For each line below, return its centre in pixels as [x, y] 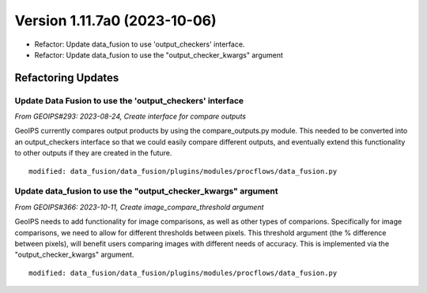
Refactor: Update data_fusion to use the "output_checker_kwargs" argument [159, 54]
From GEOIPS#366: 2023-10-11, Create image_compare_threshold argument [139, 207]
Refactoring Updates [67, 78]
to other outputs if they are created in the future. [93, 153]
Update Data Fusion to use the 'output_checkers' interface [129, 100]
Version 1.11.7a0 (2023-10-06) [115, 21]
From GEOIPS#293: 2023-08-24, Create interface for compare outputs [130, 116]
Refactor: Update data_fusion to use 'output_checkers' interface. [140, 44]
